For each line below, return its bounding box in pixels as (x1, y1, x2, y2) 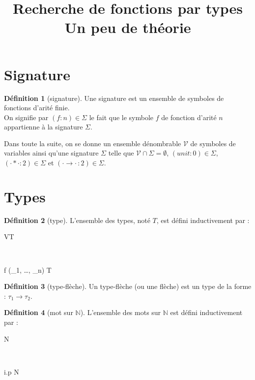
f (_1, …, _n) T (4, 264, 52, 275)
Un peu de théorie (64, 17, 191, 37)
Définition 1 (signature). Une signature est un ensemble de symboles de (4, 93, 224, 103)
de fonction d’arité (161, 112, 217, 122)
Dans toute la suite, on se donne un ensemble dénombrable (4, 138, 181, 148)
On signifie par (4, 112, 49, 122)
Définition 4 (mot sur (4, 307, 73, 317)
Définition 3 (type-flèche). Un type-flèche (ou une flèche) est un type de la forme (4, 281, 252, 291)
